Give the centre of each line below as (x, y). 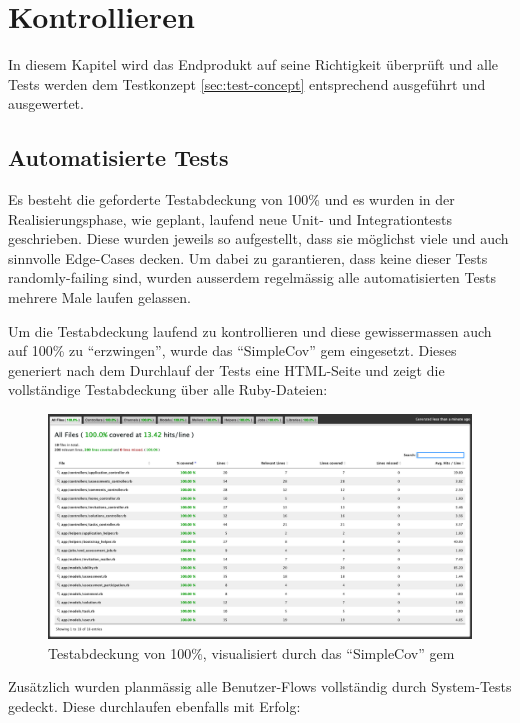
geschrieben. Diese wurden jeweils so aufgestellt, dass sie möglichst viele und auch (258, 238)
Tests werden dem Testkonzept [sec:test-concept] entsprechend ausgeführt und (247, 83)
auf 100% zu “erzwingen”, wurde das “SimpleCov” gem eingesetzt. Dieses (232, 350)
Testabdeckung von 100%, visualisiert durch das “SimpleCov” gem (251, 652)
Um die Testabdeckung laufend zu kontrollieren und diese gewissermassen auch (250, 330)
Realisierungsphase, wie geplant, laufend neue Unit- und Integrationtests (230, 218)
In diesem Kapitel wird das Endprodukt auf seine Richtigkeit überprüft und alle (253, 64)
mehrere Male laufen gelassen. (99, 297)
